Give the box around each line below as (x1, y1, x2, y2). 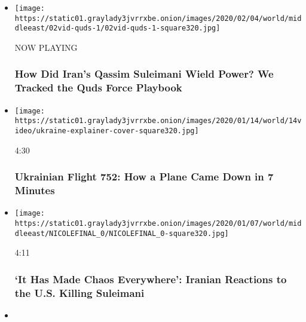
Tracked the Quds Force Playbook (14, 80, 182, 95)
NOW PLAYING (14, 41, 78, 53)
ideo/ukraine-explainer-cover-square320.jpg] (14, 127, 199, 136)
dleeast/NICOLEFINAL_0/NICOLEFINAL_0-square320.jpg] (14, 229, 229, 238)
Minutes (14, 183, 55, 198)
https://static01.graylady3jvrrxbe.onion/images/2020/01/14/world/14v (14, 116, 302, 125)
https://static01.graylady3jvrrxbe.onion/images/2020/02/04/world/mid (14, 14, 302, 23)
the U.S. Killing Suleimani (14, 285, 145, 300)
